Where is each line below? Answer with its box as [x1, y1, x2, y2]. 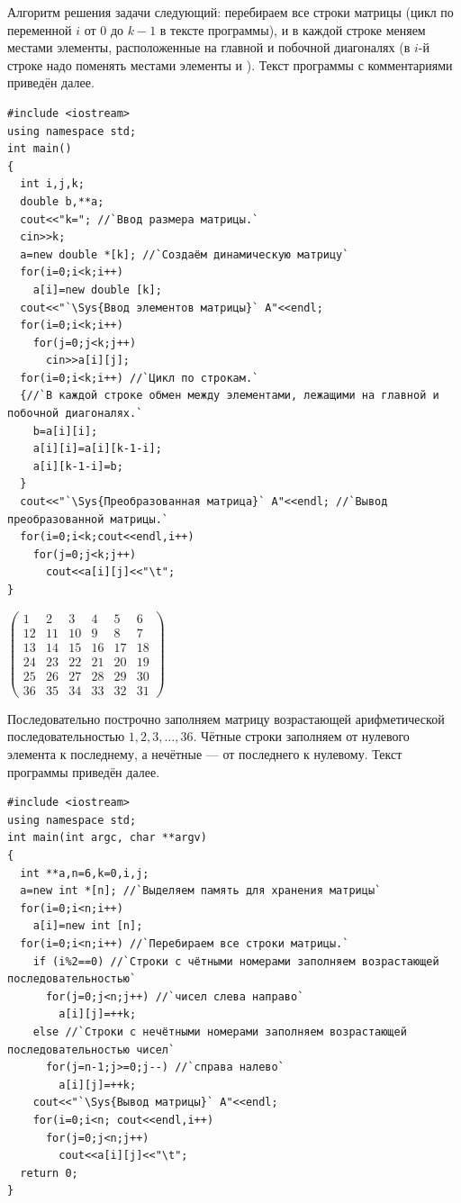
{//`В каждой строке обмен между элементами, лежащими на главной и [20, 389, 439, 403]
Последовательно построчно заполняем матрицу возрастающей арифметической [7, 709, 445, 728]
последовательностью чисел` [7, 1043, 176, 1056]
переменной [7, 20, 72, 39]
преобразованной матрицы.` [7, 512, 168, 526]
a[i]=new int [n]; [32, 919, 143, 933]
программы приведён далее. [7, 762, 160, 781]
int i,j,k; [20, 177, 85, 191]
